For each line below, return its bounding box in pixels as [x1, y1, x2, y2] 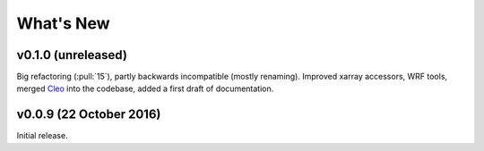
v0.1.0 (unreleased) [16, 47, 127, 63]
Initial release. [16, 130, 68, 141]
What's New [16, 13, 111, 33]
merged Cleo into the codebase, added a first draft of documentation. [16, 83, 274, 94]
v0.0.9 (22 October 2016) [16, 107, 161, 122]
